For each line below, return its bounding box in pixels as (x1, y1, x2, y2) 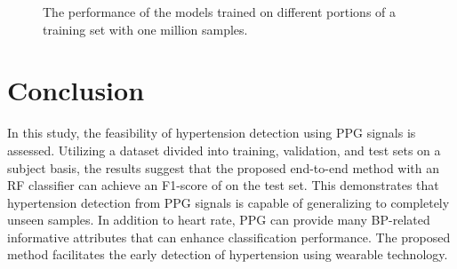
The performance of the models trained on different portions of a (43, 3, 397, 20)
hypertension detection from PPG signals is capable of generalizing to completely (7, 193, 450, 211)
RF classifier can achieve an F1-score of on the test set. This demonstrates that (7, 176, 439, 194)
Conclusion (7, 72, 145, 108)
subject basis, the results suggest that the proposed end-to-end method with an (7, 158, 440, 177)
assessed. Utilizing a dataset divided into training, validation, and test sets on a (7, 140, 441, 159)
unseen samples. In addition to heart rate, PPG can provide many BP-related (7, 210, 430, 229)
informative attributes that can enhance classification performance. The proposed (7, 227, 451, 246)
